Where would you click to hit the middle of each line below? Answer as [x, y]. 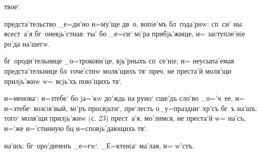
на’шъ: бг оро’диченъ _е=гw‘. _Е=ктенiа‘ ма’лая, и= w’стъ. [99, 145]
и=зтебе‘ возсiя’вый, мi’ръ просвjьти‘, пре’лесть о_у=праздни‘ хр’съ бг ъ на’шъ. [131, 108]
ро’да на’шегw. [27, 43]
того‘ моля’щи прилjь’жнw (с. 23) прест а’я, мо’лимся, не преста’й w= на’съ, [125, 118]
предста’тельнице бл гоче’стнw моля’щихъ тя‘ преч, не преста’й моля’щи [118, 70]
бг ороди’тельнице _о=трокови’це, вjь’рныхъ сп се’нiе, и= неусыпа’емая [119, 61]
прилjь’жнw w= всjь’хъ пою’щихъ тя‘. [63, 81]
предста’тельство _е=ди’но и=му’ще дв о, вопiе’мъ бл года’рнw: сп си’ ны [123, 23]
